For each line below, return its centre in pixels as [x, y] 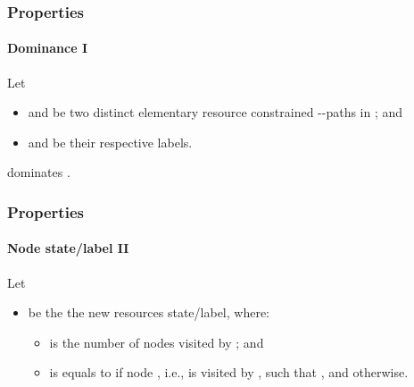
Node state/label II [68, 248]
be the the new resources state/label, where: [149, 312]
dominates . [39, 172]
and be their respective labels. [110, 142]
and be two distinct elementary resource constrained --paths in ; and [215, 112]
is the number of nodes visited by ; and [157, 342]
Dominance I [47, 48]
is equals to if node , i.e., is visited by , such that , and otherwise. [229, 372]
